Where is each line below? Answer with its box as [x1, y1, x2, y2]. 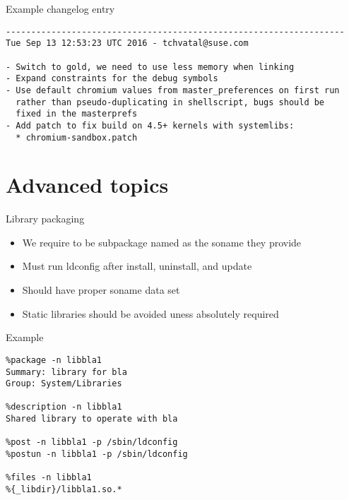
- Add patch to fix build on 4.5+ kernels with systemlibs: [6, 120, 295, 131]
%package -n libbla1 [6, 355, 102, 365]
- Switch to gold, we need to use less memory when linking [6, 61, 295, 72]
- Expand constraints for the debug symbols [6, 73, 218, 84]
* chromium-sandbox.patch [16, 132, 138, 143]
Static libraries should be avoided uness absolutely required [22, 306, 279, 321]
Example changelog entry [6, 1, 115, 16]
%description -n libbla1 [6, 402, 122, 412]
